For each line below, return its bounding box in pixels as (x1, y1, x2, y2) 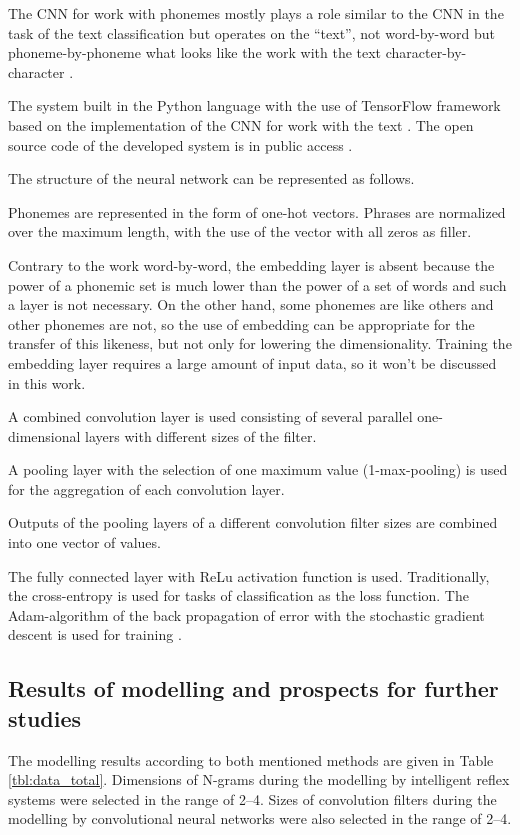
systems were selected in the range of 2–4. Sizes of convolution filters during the (8, 788, 497, 809)
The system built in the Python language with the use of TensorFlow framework (8, 95, 501, 116)
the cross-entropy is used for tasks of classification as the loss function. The (8, 585, 469, 606)
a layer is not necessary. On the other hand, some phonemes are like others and (8, 294, 494, 315)
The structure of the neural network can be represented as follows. (8, 168, 415, 189)
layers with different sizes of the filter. (85, 425, 317, 446)
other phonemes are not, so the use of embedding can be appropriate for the (8, 313, 475, 334)
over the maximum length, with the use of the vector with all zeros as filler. (8, 221, 472, 242)
